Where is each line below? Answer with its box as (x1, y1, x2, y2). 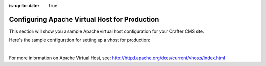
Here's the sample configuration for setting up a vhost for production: (9, 37, 150, 43)
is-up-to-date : (9, 3, 39, 8)
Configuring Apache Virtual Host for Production (9, 15, 159, 24)
